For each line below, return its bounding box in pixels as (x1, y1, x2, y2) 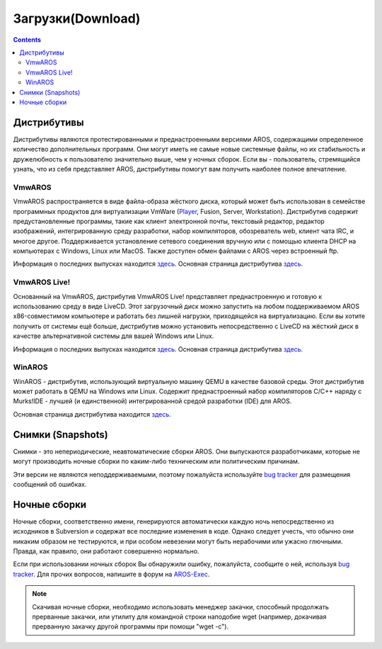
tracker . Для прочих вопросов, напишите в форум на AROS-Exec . (13, 570, 210, 578)
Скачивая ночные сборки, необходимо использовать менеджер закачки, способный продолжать (32, 602, 329, 611)
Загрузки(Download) (13, 11, 141, 26)
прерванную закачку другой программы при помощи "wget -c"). (32, 622, 229, 631)
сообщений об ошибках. (13, 480, 87, 488)
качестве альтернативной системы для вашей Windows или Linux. (13, 332, 214, 340)
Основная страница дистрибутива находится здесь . (13, 410, 171, 418)
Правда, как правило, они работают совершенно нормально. (13, 547, 199, 555)
